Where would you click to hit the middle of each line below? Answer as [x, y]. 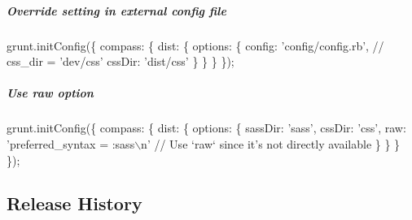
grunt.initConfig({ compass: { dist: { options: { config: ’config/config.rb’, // [195, 45]
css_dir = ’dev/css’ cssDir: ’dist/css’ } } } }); [121, 61]
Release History [75, 203]
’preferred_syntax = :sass [71, 143]
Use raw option [50, 93]
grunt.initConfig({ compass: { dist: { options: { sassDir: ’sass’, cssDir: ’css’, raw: [206, 128]
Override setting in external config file [116, 10]
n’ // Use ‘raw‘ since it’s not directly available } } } [271, 143]
